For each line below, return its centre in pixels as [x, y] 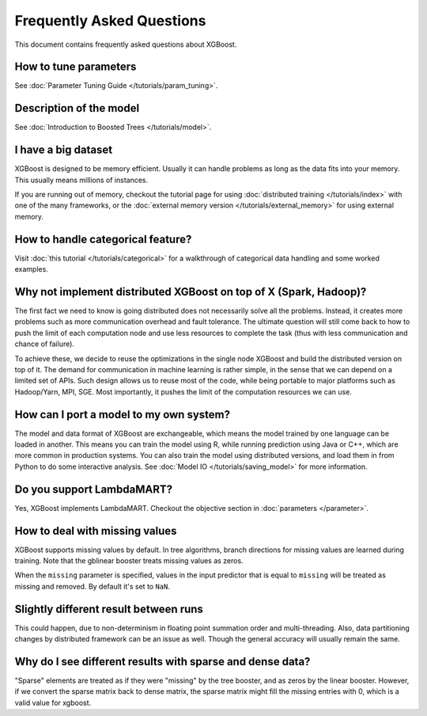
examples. [32, 269]
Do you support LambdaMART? [94, 489]
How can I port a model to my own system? [123, 415]
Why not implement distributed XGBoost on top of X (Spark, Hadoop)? [191, 292]
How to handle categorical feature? [103, 239]
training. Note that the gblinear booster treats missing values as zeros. [129, 561]
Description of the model [77, 108]
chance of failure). [45, 344]
